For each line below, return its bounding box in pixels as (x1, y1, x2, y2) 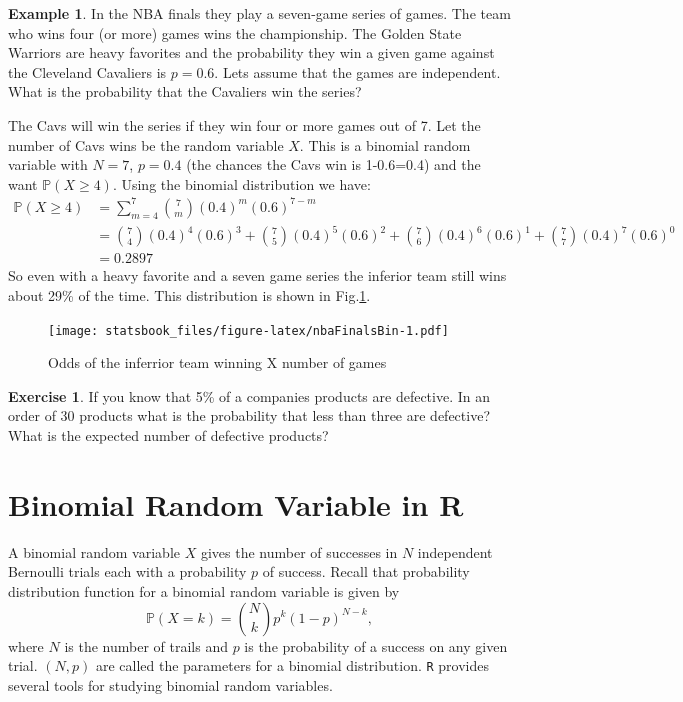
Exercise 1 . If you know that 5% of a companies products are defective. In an (8, 385, 490, 406)
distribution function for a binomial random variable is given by (8, 580, 400, 601)
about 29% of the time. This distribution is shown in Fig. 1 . (8, 285, 371, 306)
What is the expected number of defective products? (8, 425, 329, 446)
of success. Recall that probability (262, 561, 470, 582)
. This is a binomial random (299, 134, 471, 155)
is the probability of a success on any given (244, 635, 508, 656)
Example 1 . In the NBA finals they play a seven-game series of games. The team (8, 3, 511, 23)
